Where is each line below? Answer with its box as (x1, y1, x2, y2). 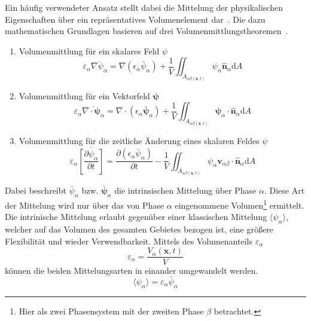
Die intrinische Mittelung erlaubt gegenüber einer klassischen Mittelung (5, 210, 267, 223)
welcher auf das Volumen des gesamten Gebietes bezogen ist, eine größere (5, 222, 273, 235)
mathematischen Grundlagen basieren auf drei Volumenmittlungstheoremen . (5, 25, 288, 37)
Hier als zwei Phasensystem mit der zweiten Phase (19, 304, 204, 317)
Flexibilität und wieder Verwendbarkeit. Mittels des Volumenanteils (5, 234, 252, 247)
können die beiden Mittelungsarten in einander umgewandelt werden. (5, 264, 258, 277)
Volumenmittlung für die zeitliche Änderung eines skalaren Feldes (19, 134, 260, 146)
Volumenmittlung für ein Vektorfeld (19, 89, 150, 102)
